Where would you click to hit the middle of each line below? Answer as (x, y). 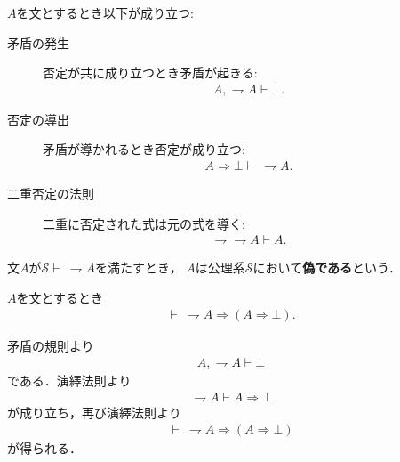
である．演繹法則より (69, 381)
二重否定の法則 (51, 194)
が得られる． (44, 448)
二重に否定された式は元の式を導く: (144, 223)
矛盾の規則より (51, 346)
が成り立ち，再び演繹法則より (94, 412)
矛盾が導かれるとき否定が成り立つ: (144, 149)
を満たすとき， (139, 267)
